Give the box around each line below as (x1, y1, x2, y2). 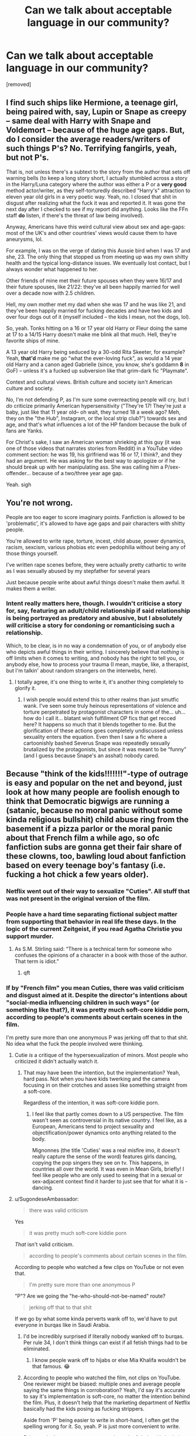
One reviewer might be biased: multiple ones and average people (23, 1380, 181, 1387)
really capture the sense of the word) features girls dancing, (32, 1152, 177, 1160)
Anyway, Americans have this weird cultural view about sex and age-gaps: (6, 223, 186, 230)
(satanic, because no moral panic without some (6, 806, 183, 816)
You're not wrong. (6, 498, 73, 508)
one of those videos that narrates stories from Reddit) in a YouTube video (6, 445, 183, 452)
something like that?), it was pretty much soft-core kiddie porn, (6, 1006, 190, 1014)
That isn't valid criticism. (14, 1240, 74, 1248)
